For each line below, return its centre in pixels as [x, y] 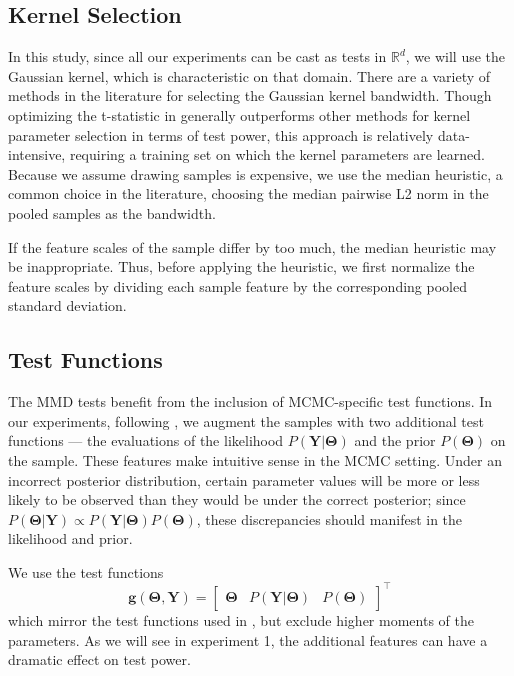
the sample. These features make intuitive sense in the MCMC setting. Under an [255, 459]
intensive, [37, 154]
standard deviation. [67, 305]
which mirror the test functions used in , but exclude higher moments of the [241, 619]
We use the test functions [86, 571]
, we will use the [455, 56]
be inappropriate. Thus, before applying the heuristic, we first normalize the [241, 266]
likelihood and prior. [70, 538]
